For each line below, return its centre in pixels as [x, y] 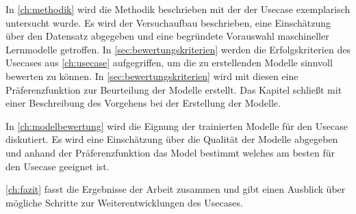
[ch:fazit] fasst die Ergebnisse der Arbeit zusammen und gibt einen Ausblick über [176, 189]
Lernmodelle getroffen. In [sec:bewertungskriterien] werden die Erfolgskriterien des [178, 49]
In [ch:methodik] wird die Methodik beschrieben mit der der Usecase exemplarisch [178, 9]
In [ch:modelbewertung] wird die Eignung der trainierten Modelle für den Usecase [177, 125]
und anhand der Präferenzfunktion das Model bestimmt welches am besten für [170, 152]
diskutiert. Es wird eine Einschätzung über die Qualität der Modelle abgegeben [172, 139]
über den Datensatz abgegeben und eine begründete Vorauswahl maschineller [167, 36]
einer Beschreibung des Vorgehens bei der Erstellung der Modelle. [143, 103]
